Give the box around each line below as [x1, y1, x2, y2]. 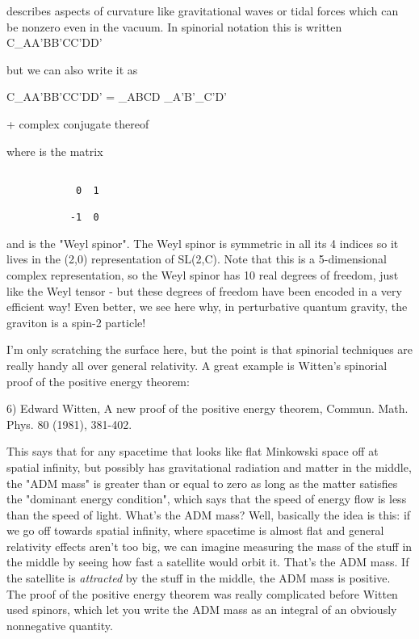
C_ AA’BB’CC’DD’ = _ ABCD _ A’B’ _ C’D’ [6, 88, 228, 105]
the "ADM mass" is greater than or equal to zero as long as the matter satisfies [6, 474, 398, 491]
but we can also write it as [6, 61, 138, 78]
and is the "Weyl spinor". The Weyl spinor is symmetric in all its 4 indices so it [6, 234, 399, 251]
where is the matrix [6, 142, 103, 159]
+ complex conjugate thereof [6, 115, 149, 132]
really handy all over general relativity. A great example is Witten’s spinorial [6, 356, 388, 373]
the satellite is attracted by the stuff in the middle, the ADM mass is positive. [6, 570, 391, 586]
